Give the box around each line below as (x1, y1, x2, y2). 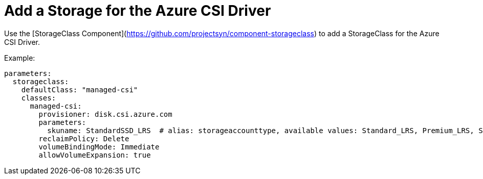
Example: (4, 53, 35, 62)
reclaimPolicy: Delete (38, 134, 129, 143)
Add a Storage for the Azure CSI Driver (4, 2, 271, 19)
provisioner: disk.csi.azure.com (38, 110, 172, 118)
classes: (21, 93, 56, 102)
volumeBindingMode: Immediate (38, 142, 160, 151)
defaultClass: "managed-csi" (21, 85, 138, 94)
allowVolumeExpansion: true (38, 150, 151, 159)
